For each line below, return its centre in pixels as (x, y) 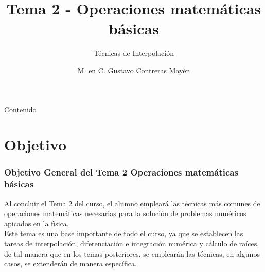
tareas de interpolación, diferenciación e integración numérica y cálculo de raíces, (132, 243)
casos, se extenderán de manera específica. (70, 264)
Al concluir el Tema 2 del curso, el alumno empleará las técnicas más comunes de (132, 203)
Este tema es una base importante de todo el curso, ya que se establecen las (124, 233)
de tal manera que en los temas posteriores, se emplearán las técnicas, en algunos (132, 253)
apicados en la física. (37, 223)
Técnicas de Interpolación (134, 53)
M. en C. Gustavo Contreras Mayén (134, 70)
